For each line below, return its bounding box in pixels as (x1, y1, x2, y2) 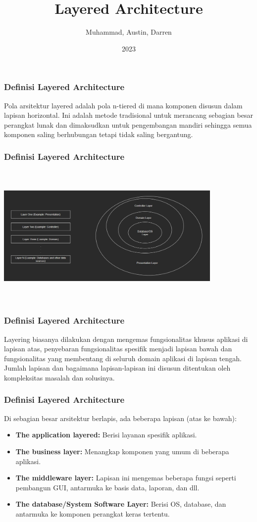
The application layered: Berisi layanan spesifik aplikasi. (15, 429, 197, 440)
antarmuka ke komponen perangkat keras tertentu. (15, 508, 170, 519)
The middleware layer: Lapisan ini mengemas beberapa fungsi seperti (15, 473, 236, 483)
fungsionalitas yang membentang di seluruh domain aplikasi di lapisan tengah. (4, 353, 242, 363)
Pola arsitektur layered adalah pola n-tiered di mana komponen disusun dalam (4, 100, 243, 110)
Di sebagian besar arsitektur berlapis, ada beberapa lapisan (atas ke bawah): (4, 413, 237, 423)
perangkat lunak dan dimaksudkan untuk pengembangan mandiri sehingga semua (4, 119, 252, 130)
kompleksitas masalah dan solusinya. (4, 372, 115, 382)
